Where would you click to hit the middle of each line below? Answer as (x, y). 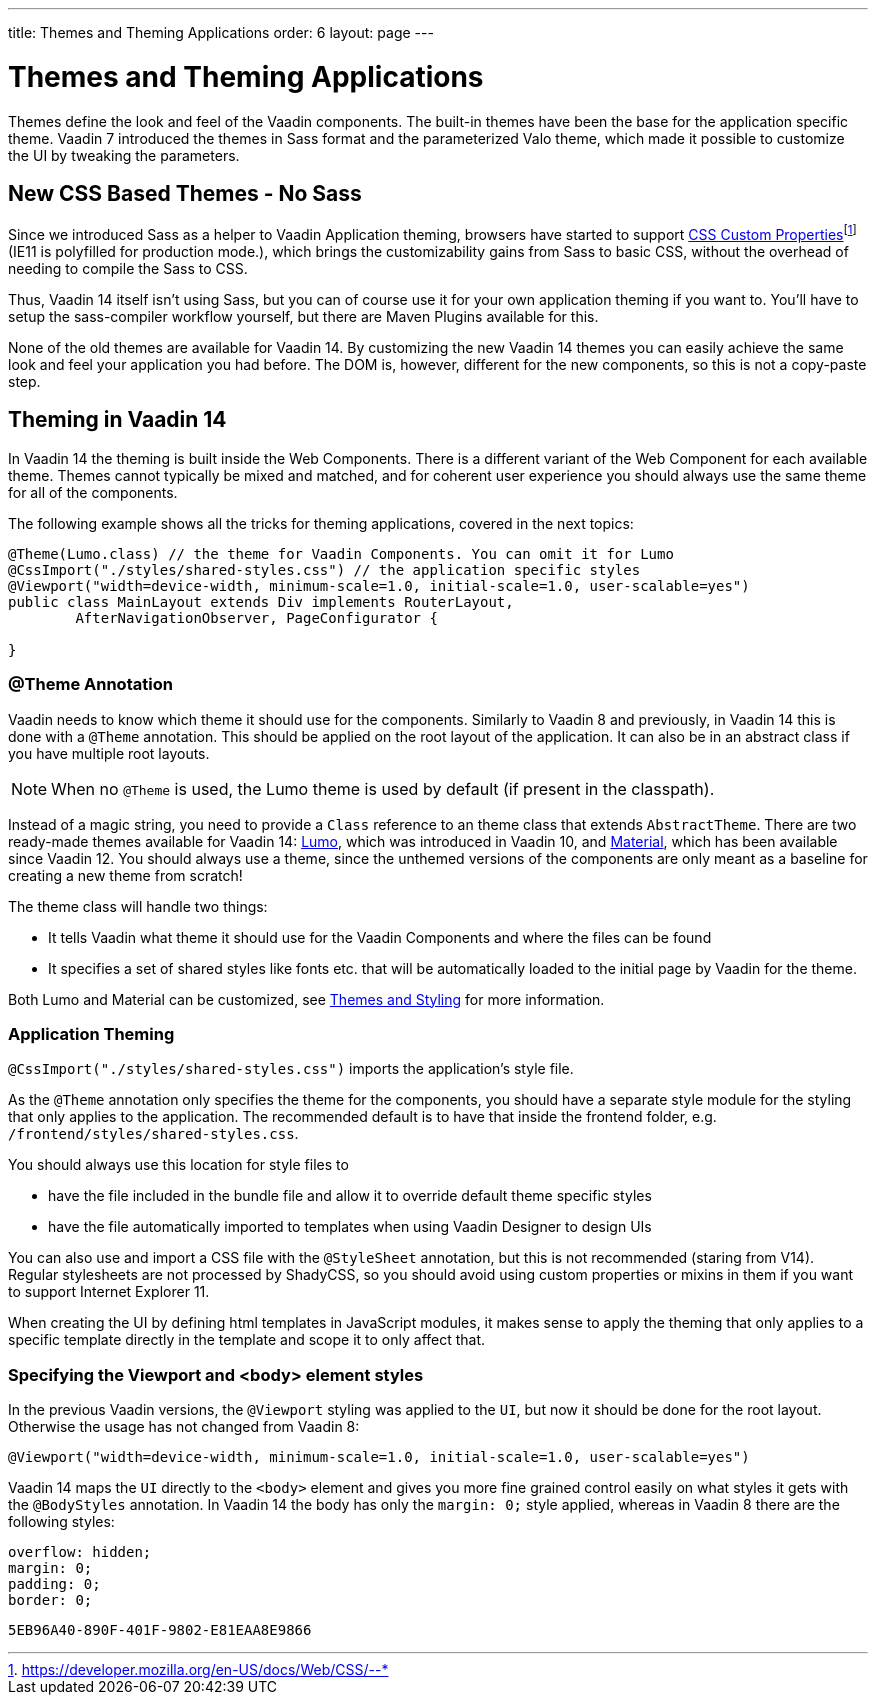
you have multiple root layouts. (109, 753)
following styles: (61, 1522)
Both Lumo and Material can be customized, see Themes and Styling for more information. (306, 999)
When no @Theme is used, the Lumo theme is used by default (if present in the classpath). (383, 788)
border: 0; (50, 1600)
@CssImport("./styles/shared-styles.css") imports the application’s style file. (291, 1069)
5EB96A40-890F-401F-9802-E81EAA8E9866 (160, 1630)
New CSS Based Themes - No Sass (185, 193)
